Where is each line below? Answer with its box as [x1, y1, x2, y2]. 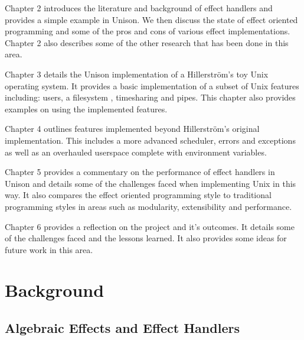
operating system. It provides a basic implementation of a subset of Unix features [5, 79, 299, 92]
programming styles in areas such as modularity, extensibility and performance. [5, 200, 292, 212]
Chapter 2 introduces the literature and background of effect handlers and [5, 2, 273, 14]
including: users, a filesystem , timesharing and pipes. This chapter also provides [5, 91, 296, 103]
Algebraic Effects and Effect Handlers [5, 319, 240, 337]
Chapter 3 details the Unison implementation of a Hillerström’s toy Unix [5, 67, 269, 80]
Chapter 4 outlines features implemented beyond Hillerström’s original [5, 122, 260, 135]
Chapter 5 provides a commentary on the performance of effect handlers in [5, 166, 275, 178]
